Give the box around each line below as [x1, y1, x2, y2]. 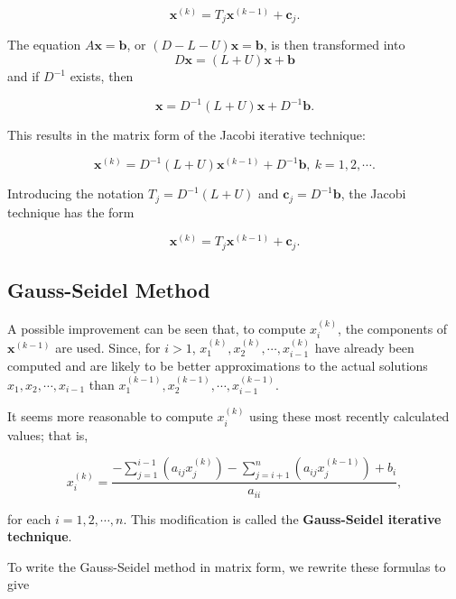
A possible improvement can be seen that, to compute [7, 318, 306, 337]
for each [7, 509, 51, 528]
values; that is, [7, 425, 88, 444]
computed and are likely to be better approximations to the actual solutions [7, 356, 428, 375]
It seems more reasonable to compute [7, 407, 213, 426]
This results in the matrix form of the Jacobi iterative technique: [7, 125, 366, 144]
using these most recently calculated [249, 407, 450, 426]
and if [7, 67, 40, 86]
